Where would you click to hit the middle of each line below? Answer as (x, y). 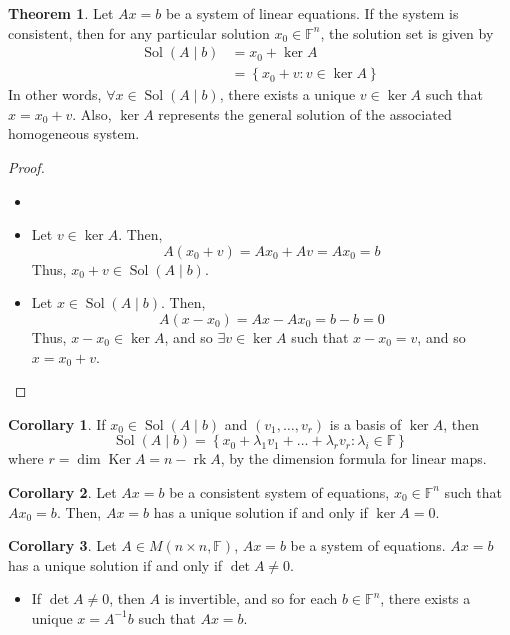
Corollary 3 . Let (62, 545)
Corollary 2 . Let (62, 491)
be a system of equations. (368, 545)
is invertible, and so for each (251, 598)
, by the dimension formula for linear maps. (353, 458)
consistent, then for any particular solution (139, 32)
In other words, (55, 94)
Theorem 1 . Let (61, 13)
